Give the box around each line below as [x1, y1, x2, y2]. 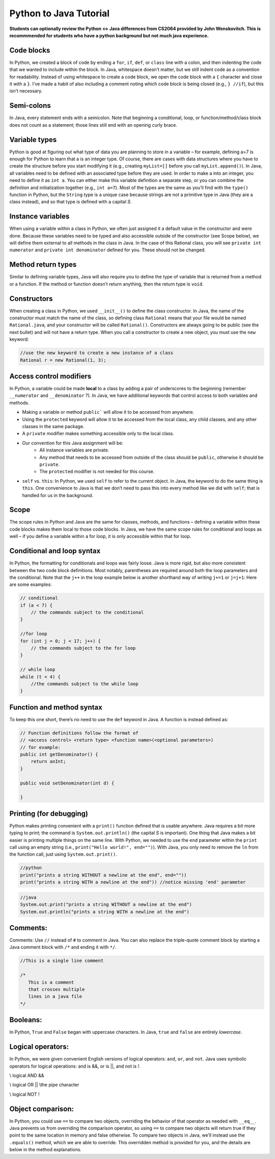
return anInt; [31, 759, 66, 765]
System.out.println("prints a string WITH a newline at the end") [20, 909, 189, 914]
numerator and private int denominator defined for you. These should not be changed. [9, 247, 206, 253]
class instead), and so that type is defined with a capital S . [9, 199, 132, 205]
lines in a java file [28, 994, 82, 1000]
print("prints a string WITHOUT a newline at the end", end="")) [20, 872, 187, 878]
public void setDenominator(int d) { [20, 780, 115, 786]
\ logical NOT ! [9, 1091, 40, 1097]
